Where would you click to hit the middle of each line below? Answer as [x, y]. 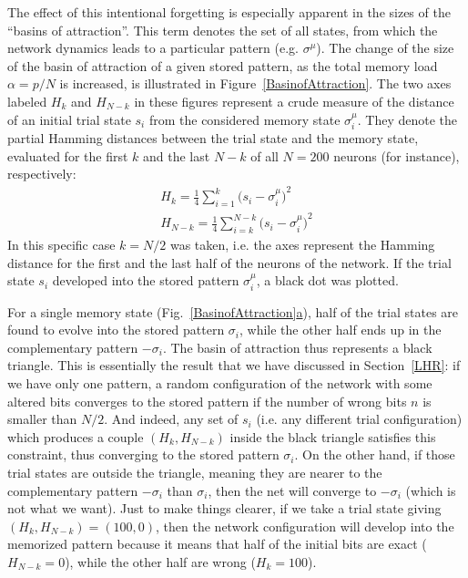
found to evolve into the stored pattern [116, 330]
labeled [27, 101]
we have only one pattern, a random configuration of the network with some [220, 383]
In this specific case [61, 245]
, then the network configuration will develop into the [305, 526]
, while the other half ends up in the [341, 330]
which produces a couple [76, 436]
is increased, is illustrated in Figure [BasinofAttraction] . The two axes [255, 83]
